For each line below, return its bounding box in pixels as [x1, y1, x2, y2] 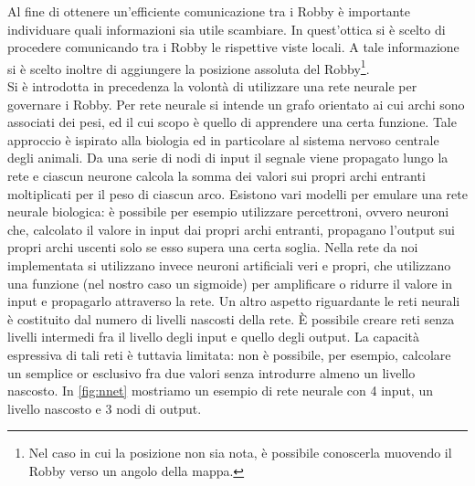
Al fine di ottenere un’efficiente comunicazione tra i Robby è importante [7, 2, 410, 20]
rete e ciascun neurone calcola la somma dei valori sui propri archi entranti [7, 166, 426, 185]
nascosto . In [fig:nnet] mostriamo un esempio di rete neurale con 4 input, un [7, 381, 433, 400]
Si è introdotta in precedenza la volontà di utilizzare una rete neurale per [7, 77, 417, 96]
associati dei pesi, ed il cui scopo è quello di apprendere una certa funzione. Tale [7, 112, 457, 132]
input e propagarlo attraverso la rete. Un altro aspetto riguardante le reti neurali [7, 291, 460, 311]
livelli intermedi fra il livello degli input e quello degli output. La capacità [7, 327, 420, 346]
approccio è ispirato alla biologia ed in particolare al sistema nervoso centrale [7, 130, 439, 149]
